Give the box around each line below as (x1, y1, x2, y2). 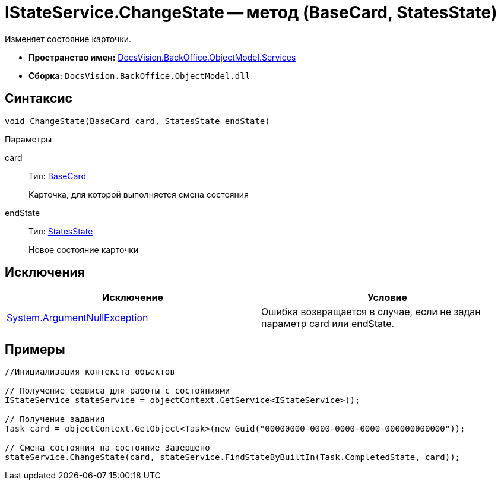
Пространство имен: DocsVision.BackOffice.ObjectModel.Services (28, 52, 296, 62)
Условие (367, 291, 407, 304)
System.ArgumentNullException (7, 312, 148, 324)
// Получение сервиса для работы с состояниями (5, 386, 230, 396)
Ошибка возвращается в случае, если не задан (261, 306, 481, 318)
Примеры (5, 341, 65, 357)
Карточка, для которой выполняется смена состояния (28, 189, 249, 199)
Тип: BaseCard (28, 170, 87, 181)
